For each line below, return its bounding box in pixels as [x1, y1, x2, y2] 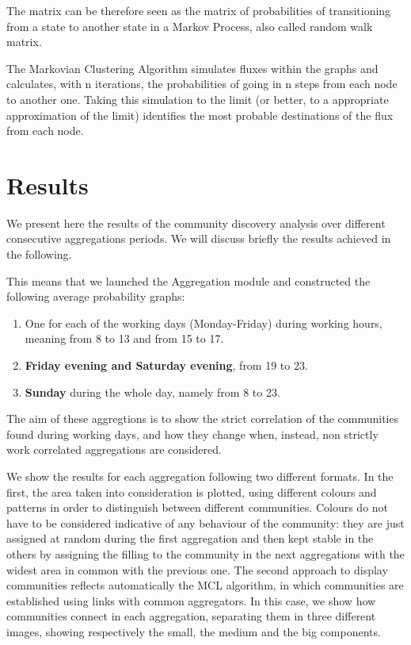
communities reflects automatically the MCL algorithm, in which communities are [6, 577, 404, 593]
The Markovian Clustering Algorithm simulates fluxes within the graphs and [6, 60, 379, 76]
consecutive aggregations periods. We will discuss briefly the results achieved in [6, 230, 391, 247]
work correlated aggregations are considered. [6, 441, 222, 458]
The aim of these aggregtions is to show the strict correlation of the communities [6, 410, 399, 427]
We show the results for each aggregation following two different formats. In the [6, 468, 394, 484]
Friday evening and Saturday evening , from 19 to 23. [25, 357, 308, 374]
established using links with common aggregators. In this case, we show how [6, 592, 376, 609]
